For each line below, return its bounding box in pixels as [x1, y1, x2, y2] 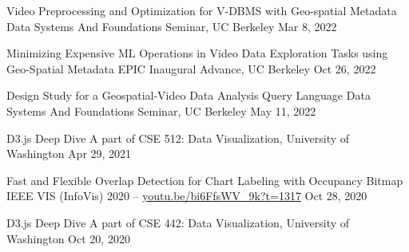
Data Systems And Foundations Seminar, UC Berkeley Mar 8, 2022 [6, 18, 337, 34]
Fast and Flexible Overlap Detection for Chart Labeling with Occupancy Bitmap [6, 171, 403, 188]
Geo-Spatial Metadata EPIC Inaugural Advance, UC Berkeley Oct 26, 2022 [6, 60, 376, 77]
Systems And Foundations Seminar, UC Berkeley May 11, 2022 [6, 102, 316, 119]
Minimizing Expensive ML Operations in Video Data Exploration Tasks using [6, 45, 388, 61]
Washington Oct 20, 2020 [6, 230, 130, 246]
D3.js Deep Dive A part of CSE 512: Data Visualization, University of [6, 129, 350, 146]
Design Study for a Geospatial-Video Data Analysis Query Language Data [6, 87, 371, 104]
